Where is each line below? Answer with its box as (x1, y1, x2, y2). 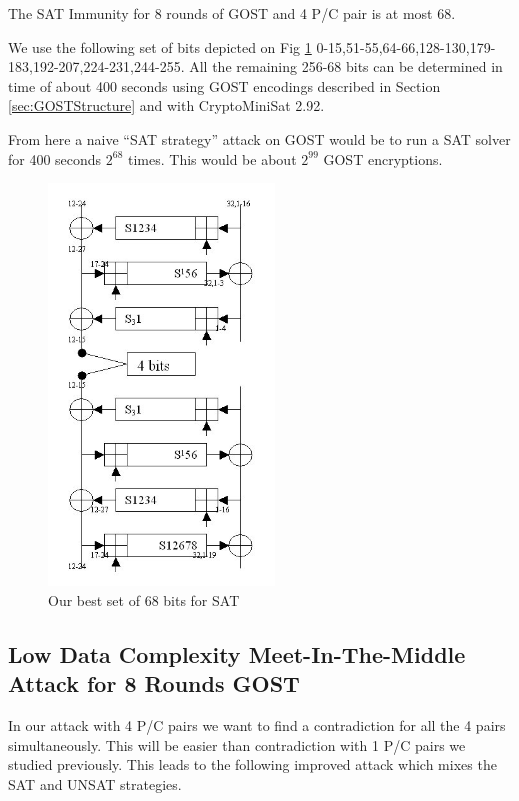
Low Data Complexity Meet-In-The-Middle (8, 638, 466, 669)
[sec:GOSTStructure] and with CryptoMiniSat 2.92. (8, 95, 325, 116)
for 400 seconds (8, 148, 102, 169)
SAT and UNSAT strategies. (8, 773, 182, 794)
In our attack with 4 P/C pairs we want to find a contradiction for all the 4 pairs (8, 715, 506, 736)
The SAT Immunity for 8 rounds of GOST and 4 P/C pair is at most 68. (8, 3, 456, 23)
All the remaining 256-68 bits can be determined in (189, 56, 503, 77)
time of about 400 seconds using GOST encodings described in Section (8, 75, 441, 96)
